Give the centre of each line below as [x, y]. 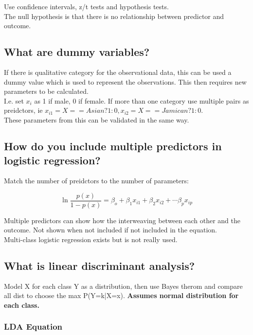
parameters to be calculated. [46, 91]
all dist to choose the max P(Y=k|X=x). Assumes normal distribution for [121, 295]
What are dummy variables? [77, 52]
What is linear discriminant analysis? [99, 265]
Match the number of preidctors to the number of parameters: [96, 181]
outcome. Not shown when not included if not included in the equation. [111, 230]
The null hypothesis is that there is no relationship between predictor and [114, 16]
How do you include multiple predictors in [113, 146]
